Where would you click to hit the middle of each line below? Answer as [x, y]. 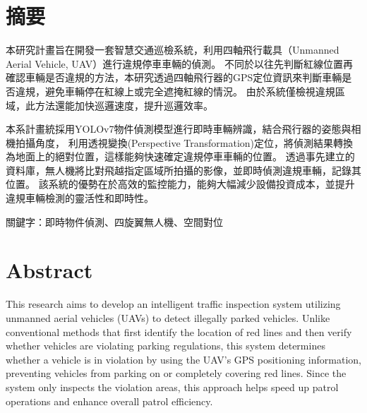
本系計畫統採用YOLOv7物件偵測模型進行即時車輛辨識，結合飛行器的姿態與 [179, 129]
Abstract [49, 270]
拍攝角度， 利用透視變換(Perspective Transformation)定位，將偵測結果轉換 [184, 142]
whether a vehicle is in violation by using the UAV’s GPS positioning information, [183, 359]
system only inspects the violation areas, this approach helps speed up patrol [172, 387]
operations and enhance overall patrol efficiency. [109, 401]
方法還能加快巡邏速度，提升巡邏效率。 [124, 105]
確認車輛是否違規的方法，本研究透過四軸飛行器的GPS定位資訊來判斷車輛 [174, 77]
